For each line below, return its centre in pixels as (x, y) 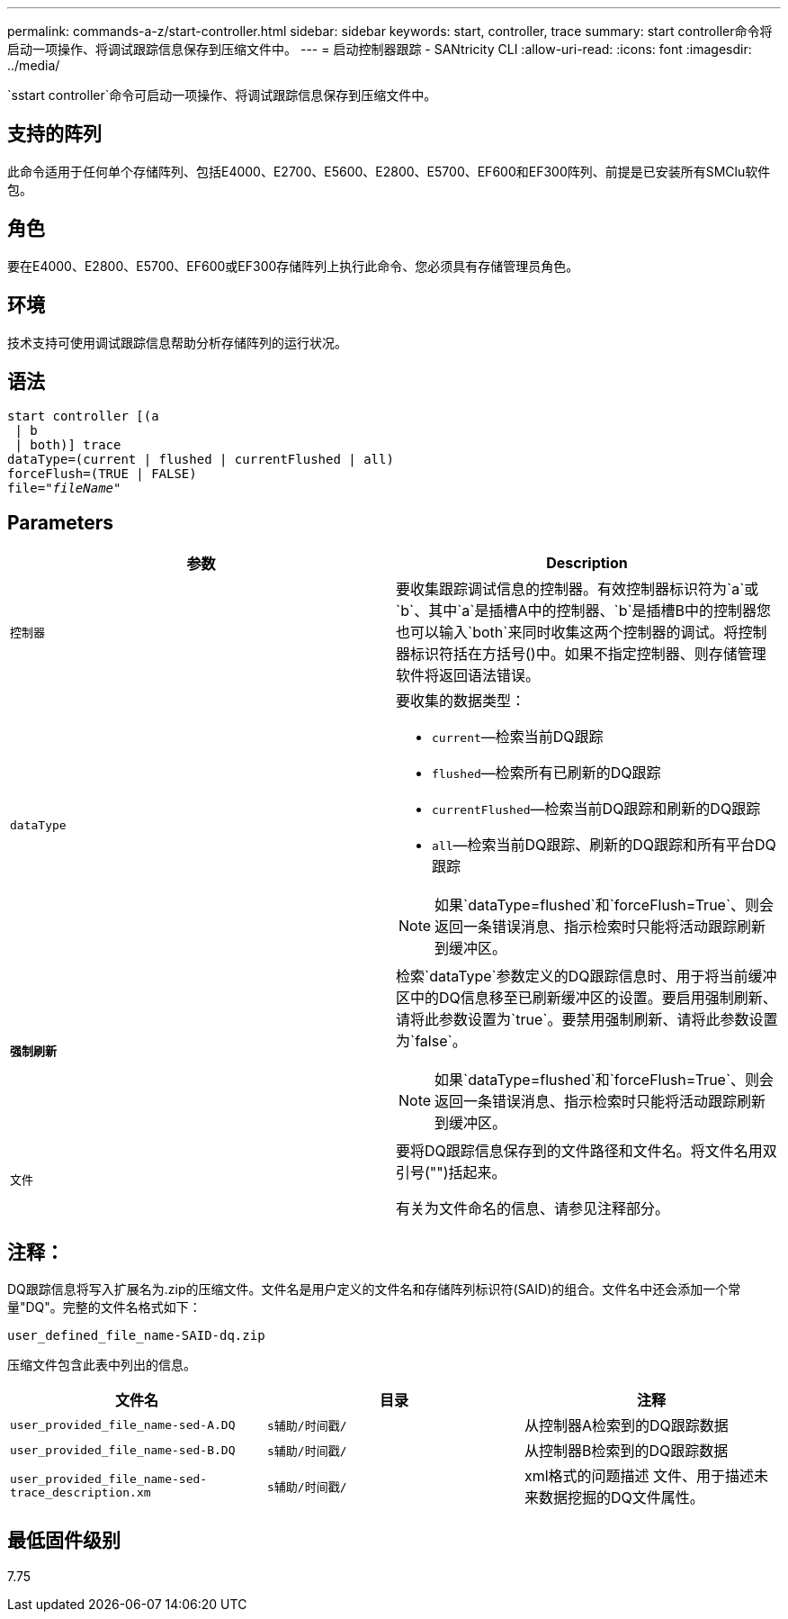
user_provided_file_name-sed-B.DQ (123, 1450)
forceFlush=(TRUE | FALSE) (102, 474)
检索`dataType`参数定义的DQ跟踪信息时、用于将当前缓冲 (587, 977)
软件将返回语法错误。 (468, 676)
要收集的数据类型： (461, 701)
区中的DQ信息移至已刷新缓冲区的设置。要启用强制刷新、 (587, 998)
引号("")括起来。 (451, 1173)
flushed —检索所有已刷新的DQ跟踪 (546, 773)
